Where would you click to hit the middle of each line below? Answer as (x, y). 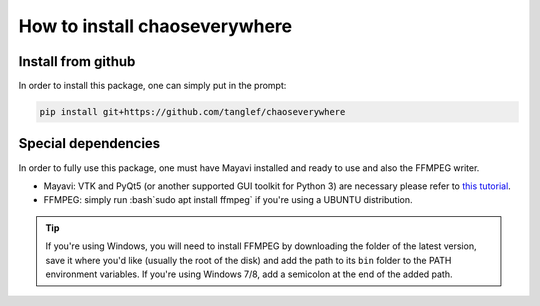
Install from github (77, 61)
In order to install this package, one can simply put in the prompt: (152, 86)
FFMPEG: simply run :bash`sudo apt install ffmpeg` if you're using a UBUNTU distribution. (228, 200)
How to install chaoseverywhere (155, 26)
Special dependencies (89, 143)
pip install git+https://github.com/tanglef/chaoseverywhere (192, 112)
